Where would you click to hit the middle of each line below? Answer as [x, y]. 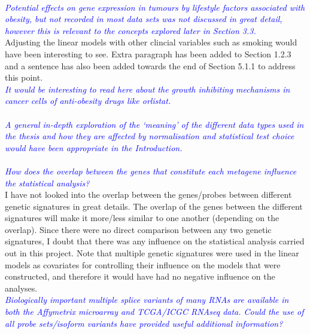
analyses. [21, 288]
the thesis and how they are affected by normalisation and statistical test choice [150, 136]
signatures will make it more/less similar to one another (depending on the [142, 218]
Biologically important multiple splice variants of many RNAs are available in [147, 300]
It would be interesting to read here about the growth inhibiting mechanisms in [148, 89]
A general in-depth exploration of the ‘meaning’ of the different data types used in [154, 124]
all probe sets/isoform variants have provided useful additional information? [144, 323]
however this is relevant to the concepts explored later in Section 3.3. [130, 30]
